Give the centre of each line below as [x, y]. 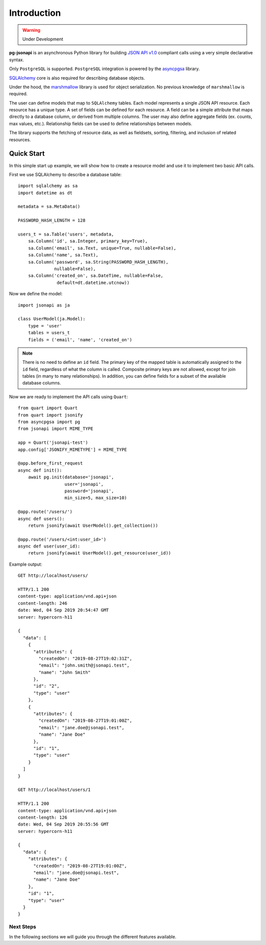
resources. [20, 139]
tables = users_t [49, 333]
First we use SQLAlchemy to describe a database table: [65, 174]
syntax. [17, 60]
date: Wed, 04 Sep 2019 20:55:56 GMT [64, 824]
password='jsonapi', [89, 491]
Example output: [26, 564]
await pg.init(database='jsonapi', [71, 477]
